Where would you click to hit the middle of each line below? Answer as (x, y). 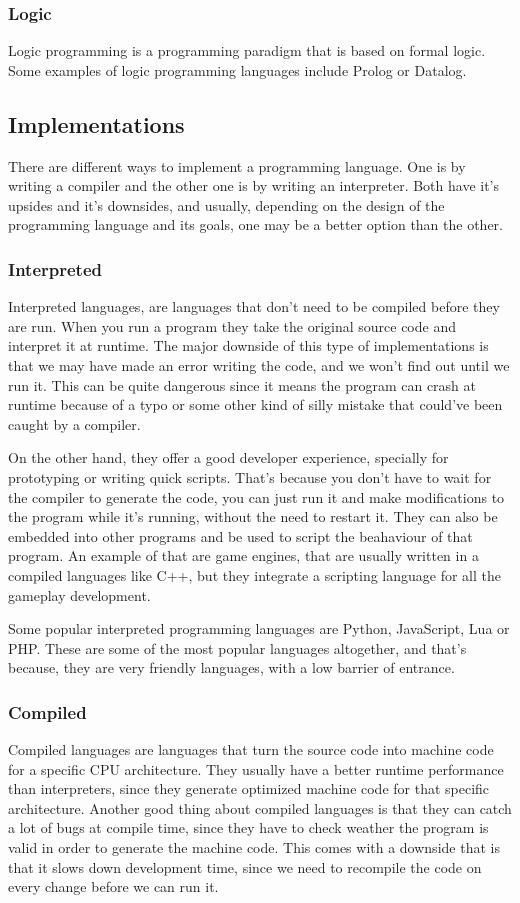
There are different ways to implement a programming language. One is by (237, 165)
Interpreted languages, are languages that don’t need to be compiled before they (254, 306)
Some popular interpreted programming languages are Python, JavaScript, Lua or (259, 628)
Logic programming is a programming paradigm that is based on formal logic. (247, 50)
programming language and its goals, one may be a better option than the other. (255, 224)
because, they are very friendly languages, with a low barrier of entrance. (231, 667)
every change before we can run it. (113, 886)
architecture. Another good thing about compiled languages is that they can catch (260, 807)
